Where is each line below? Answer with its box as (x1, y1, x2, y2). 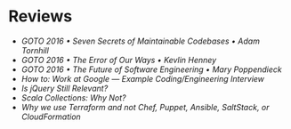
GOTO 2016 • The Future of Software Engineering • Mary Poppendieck (20, 64, 282, 75)
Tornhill (20, 44, 50, 55)
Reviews (8, 6, 73, 27)
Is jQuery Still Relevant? (20, 83, 109, 93)
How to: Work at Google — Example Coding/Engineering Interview (20, 73, 264, 84)
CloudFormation (20, 111, 81, 122)
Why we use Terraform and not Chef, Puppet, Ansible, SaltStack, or (20, 101, 270, 112)
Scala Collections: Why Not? (20, 92, 126, 103)
